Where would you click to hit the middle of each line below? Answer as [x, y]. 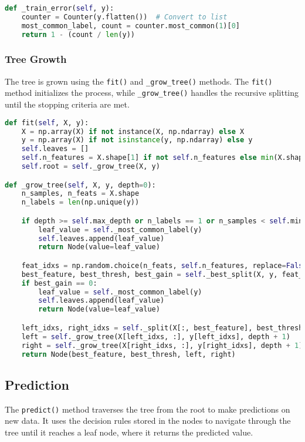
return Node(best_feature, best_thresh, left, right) [128, 354]
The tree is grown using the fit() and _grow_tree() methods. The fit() [139, 81]
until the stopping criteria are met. [67, 104]
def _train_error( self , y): [60, 8]
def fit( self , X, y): [47, 123]
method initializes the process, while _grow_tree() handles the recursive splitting [152, 93]
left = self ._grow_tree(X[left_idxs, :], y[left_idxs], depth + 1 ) [156, 336]
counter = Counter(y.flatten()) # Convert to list [124, 17]
